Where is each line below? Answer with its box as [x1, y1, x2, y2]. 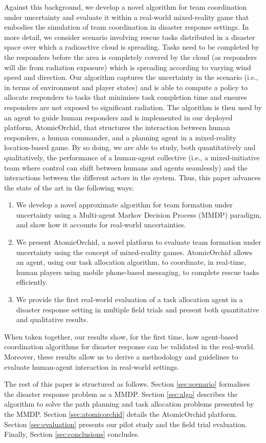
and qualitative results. [16, 314, 88, 325]
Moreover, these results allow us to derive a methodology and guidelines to [4, 351, 238, 362]
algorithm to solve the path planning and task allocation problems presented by [4, 398, 254, 409]
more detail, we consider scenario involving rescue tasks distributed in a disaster [4, 31, 255, 42]
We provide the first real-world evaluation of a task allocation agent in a [16, 294, 243, 305]
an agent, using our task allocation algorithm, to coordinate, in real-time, [16, 257, 246, 267]
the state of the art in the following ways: [4, 182, 134, 193]
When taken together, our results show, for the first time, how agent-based [4, 331, 238, 342]
